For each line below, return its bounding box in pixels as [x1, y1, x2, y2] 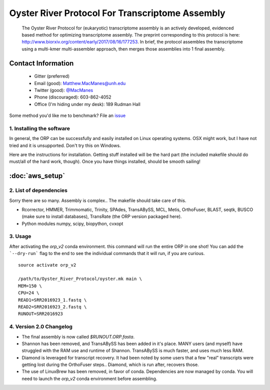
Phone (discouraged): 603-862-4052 [34, 94, 112, 100]
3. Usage [9, 233, 31, 240]
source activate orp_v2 [18, 262, 76, 267]
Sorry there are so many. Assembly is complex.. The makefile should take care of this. [9, 197, 186, 203]
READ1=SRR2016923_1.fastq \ [18, 297, 87, 302]
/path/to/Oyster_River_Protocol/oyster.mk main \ [18, 276, 142, 282]
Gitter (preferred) [34, 73, 70, 79]
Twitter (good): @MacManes [34, 87, 93, 93]
